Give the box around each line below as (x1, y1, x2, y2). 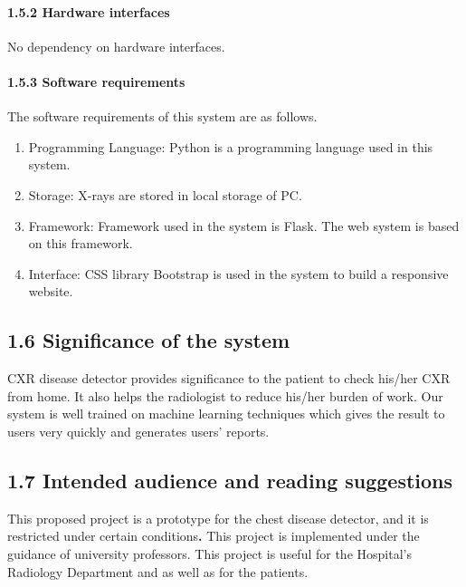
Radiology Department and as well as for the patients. (7, 562, 309, 581)
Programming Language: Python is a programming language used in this (28, 137, 433, 156)
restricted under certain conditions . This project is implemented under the (7, 526, 420, 545)
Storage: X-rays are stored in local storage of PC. (28, 185, 302, 204)
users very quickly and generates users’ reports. (7, 421, 270, 440)
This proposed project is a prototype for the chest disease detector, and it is (7, 508, 429, 527)
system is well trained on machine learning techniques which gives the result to (7, 404, 445, 423)
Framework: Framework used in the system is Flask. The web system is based (28, 216, 460, 235)
